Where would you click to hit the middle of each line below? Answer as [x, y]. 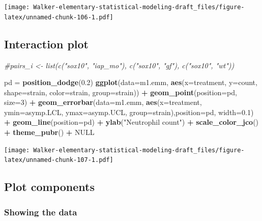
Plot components [49, 187]
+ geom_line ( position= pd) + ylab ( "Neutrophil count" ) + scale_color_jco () [132, 122]
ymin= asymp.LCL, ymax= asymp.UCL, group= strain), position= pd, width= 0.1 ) [129, 112]
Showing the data [41, 212]
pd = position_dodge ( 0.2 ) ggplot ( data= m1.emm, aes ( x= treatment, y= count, [131, 82]
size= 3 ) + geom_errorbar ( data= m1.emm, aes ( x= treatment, [103, 102]
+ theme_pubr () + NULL [49, 132]
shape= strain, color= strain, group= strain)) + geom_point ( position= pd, [121, 92]
